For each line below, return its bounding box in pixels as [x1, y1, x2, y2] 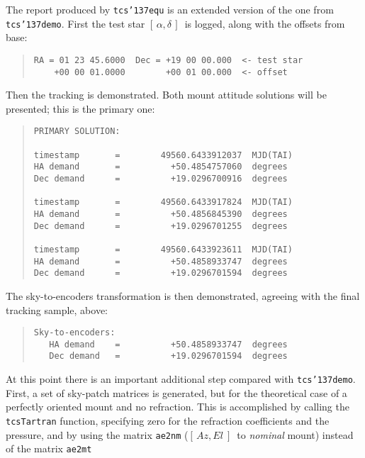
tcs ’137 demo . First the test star [6, 16, 145, 30]
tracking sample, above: [6, 302, 108, 317]
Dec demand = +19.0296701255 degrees [33, 220, 288, 231]
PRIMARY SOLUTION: [33, 126, 120, 137]
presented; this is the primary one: [6, 101, 155, 116]
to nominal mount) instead [237, 427, 354, 442]
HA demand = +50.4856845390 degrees [33, 209, 288, 219]
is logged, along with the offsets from [184, 16, 345, 30]
